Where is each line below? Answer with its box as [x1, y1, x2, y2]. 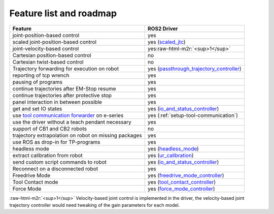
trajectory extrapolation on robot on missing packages [12, 132, 142, 139]
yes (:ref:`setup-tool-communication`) [147, 112, 238, 119]
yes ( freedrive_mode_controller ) [147, 172, 224, 179]
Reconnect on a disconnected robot [12, 165, 98, 172]
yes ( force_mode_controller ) [147, 185, 215, 192]
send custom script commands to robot [12, 158, 107, 165]
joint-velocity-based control [12, 45, 79, 52]
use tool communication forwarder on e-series [12, 112, 124, 119]
